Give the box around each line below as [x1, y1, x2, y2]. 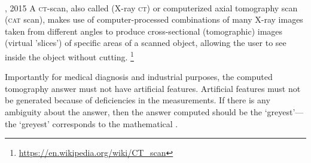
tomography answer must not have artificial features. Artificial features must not [5, 82, 301, 94]
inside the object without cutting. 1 [5, 48, 134, 63]
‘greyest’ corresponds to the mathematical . [19, 117, 178, 130]
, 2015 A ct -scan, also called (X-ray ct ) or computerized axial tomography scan [5, 1, 298, 14]
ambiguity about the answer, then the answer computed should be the [5, 106, 263, 118]
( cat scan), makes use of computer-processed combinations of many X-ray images [5, 13, 303, 26]
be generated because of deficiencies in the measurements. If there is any [5, 94, 270, 106]
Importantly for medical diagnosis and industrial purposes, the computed [5, 70, 273, 83]
